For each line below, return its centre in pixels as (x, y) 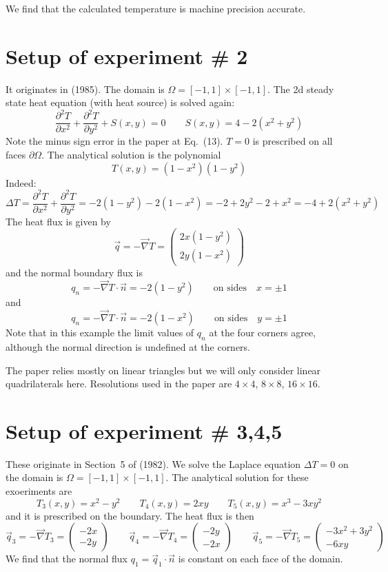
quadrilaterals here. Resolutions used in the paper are (119, 384)
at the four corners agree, (263, 333)
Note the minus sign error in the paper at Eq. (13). (114, 141)
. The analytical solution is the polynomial (131, 155)
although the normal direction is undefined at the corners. (128, 346)
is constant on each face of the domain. (261, 559)
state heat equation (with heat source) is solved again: (120, 102)
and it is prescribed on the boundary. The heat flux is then (130, 515)
